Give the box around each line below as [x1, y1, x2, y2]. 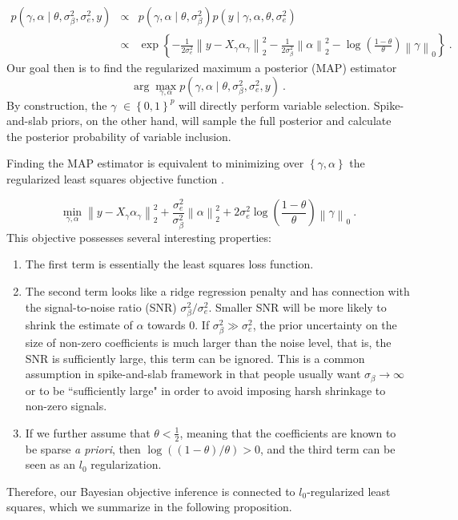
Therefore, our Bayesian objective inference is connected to [6, 482, 295, 499]
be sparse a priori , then [25, 440, 141, 457]
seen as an [25, 456, 76, 473]
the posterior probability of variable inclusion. [6, 127, 231, 144]
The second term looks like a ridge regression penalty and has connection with [25, 283, 410, 300]
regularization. [90, 456, 162, 473]
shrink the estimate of [25, 316, 133, 333]
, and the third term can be [259, 440, 396, 457]
